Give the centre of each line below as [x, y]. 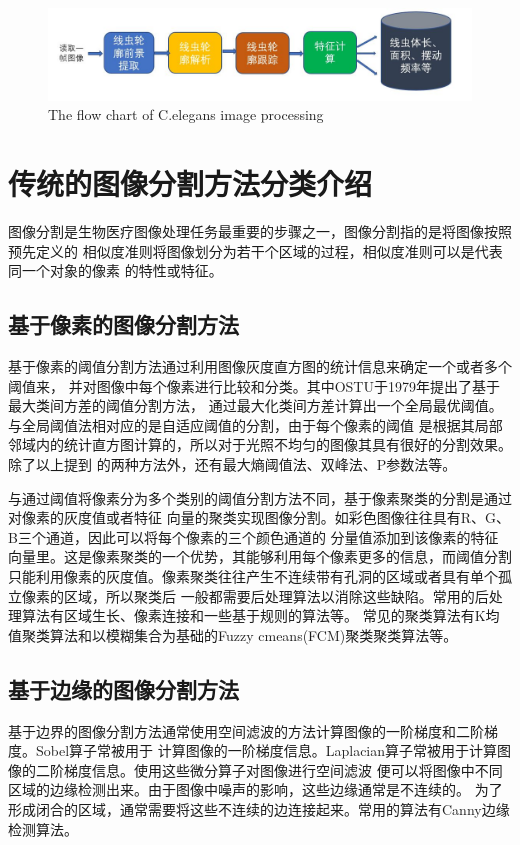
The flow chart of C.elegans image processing [186, 114]
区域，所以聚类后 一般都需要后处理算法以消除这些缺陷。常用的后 [276, 595]
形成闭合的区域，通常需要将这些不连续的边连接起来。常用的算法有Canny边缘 [259, 808]
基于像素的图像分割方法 [123, 324]
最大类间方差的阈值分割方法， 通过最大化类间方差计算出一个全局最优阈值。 [255, 405]
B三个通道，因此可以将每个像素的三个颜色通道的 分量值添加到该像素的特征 [253, 536]
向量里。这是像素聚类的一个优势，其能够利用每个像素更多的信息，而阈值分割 [260, 556]
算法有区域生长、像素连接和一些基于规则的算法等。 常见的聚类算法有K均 [260, 615]
